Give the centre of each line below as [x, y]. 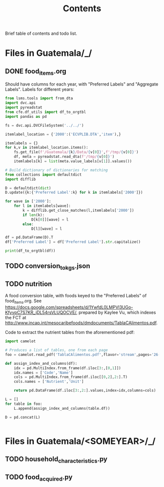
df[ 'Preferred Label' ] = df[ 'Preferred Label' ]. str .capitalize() [73, 242]
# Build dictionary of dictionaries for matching [57, 170]
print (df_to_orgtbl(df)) [30, 251]
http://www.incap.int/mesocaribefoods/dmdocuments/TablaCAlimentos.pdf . [81, 323]
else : [28, 224]
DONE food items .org [36, 72]
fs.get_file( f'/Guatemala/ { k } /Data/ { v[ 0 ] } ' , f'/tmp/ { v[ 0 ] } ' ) [76, 152]
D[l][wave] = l [47, 229]
